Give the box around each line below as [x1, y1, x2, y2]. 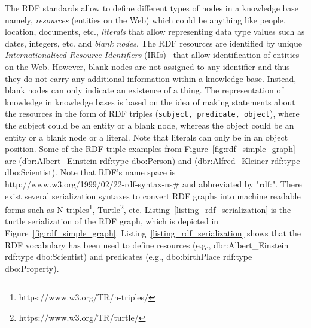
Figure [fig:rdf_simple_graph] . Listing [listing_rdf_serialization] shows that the [5, 227, 301, 239]
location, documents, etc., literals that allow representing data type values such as [5, 25, 305, 38]
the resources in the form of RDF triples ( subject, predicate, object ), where [5, 107, 300, 120]
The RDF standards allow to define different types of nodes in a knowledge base [5, 2, 299, 14]
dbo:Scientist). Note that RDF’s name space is [5, 166, 176, 178]
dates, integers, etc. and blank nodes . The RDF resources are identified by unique [5, 37, 303, 49]
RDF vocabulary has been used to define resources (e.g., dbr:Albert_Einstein [5, 238, 289, 251]
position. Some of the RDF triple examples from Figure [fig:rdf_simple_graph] [5, 142, 295, 155]
